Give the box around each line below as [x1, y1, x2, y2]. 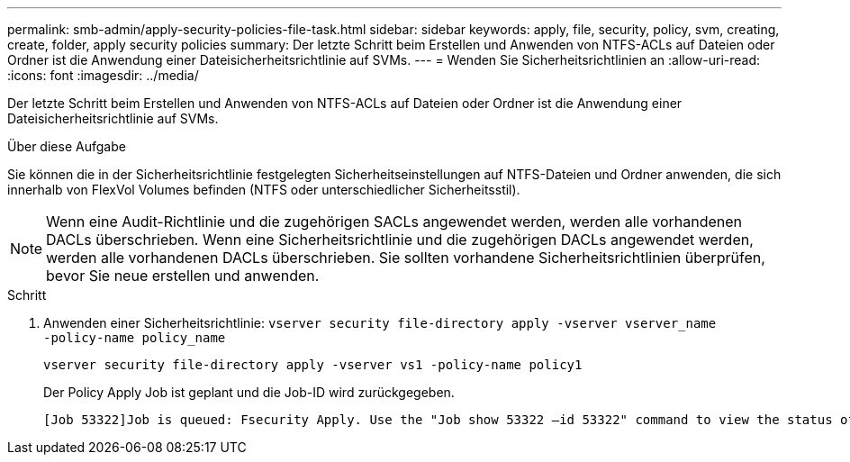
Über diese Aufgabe [7, 139, 126, 154]
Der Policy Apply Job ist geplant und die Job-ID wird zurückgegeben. [43, 385, 455, 400]
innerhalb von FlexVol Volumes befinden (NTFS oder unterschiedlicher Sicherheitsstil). [7, 182, 520, 197]
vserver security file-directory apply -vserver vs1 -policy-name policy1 [43, 358, 583, 372]
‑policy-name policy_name [43, 331, 226, 345]
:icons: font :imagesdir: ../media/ [7, 68, 199, 83]
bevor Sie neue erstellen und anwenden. [46, 267, 320, 285]
